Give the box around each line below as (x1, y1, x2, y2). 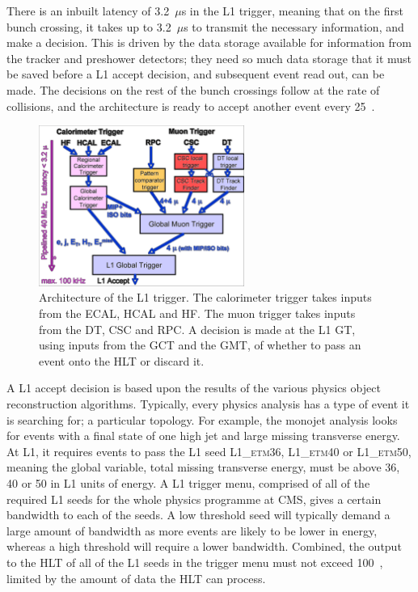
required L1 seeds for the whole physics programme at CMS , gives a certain (6, 490, 382, 507)
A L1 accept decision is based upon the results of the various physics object (6, 379, 381, 396)
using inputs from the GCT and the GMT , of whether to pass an (39, 336, 361, 353)
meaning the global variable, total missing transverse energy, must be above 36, (6, 459, 400, 476)
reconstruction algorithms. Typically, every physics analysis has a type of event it (6, 395, 410, 412)
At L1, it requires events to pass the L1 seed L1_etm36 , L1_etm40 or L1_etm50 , (6, 442, 412, 459)
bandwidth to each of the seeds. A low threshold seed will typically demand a (6, 506, 391, 523)
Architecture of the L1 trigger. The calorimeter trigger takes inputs (39, 289, 372, 306)
